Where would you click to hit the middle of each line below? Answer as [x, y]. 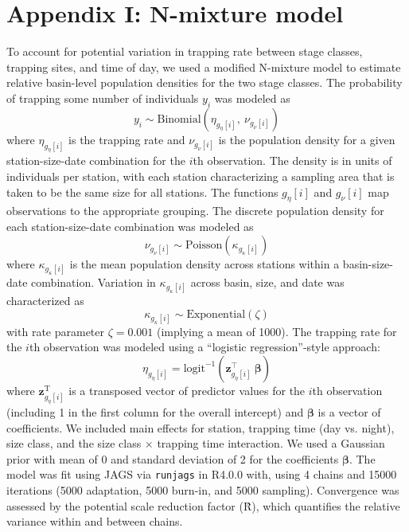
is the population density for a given [307, 139]
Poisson [204, 245]
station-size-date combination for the [96, 160]
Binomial [179, 119]
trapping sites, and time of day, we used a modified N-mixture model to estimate [204, 66]
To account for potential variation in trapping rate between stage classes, [185, 51]
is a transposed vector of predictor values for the [187, 390]
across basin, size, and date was [267, 282]
